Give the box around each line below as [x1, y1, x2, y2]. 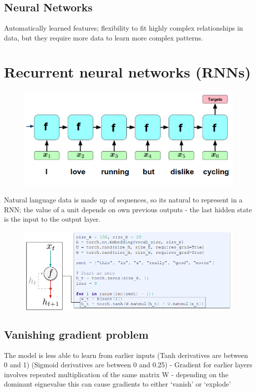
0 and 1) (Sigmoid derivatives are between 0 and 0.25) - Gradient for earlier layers [4, 359, 253, 370]
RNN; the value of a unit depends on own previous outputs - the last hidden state [4, 204, 252, 214]
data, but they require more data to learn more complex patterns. [4, 32, 203, 42]
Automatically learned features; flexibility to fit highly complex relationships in [4, 23, 243, 33]
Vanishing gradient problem [4, 326, 149, 342]
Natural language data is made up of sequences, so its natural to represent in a [4, 194, 243, 204]
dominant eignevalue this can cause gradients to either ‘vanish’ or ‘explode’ [4, 379, 231, 389]
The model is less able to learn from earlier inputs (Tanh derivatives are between [4, 350, 248, 360]
